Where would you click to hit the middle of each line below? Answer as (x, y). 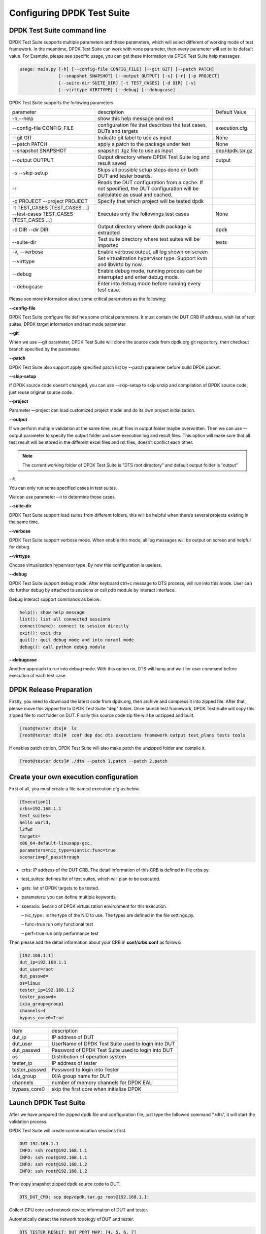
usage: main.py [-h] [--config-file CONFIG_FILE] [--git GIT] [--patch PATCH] (117, 69)
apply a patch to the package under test (144, 144)
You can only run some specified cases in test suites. (63, 488)
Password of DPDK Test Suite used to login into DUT (112, 1050)
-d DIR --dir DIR (30, 230)
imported (108, 245)
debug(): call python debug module (62, 647)
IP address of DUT (73, 1037)
